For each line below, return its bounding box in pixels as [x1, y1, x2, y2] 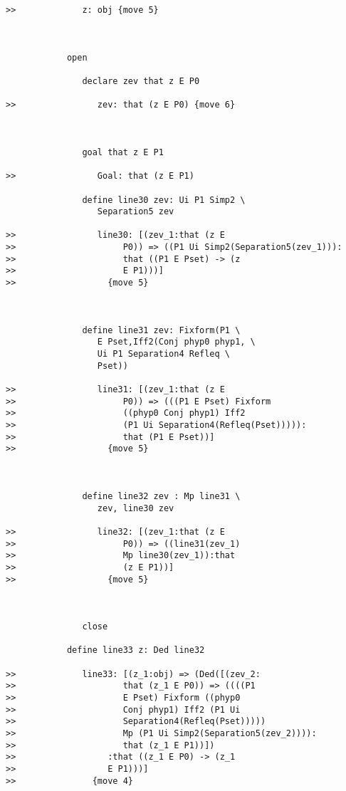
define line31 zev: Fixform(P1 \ [82, 325, 241, 335]
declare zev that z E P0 [82, 75, 200, 86]
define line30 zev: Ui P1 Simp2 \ [82, 194, 246, 205]
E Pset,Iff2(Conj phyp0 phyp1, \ [97, 337, 256, 347]
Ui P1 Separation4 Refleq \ [97, 349, 230, 360]
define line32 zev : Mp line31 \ [82, 491, 241, 501]
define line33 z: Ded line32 [66, 645, 205, 656]
